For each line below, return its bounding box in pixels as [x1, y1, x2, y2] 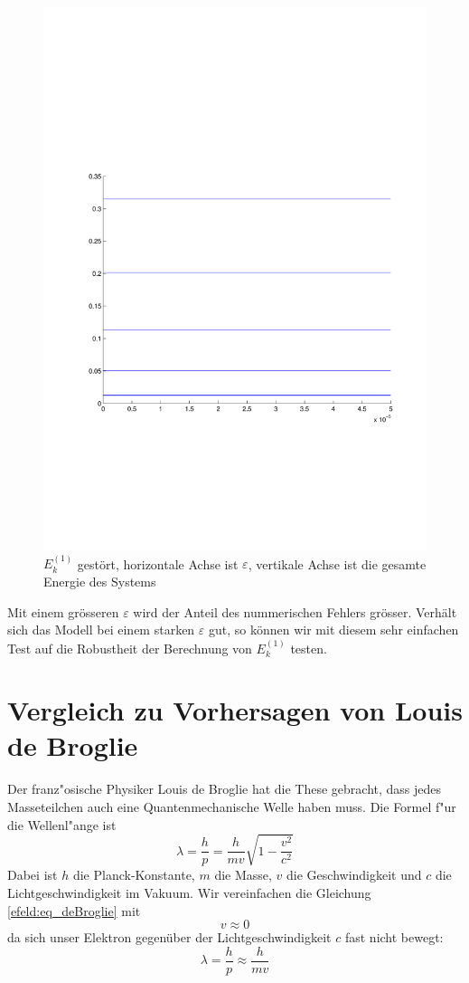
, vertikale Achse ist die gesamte [248, 554, 427, 573]
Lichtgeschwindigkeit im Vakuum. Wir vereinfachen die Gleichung [7, 883, 371, 902]
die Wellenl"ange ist [7, 815, 117, 834]
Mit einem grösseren [7, 602, 119, 621]
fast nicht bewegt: [344, 928, 444, 947]
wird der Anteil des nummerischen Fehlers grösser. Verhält [133, 602, 457, 621]
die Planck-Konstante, [72, 865, 195, 884]
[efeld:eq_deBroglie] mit [7, 901, 141, 920]
